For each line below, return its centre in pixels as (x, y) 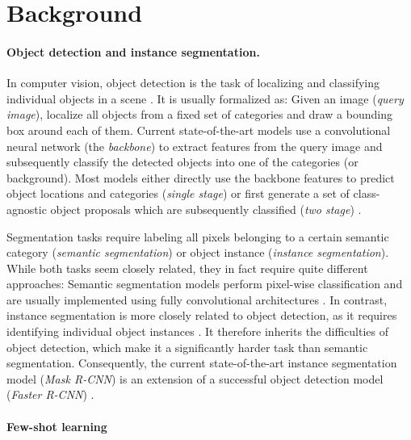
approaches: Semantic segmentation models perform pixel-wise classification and (205, 284)
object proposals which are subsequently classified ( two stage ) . (206, 209)
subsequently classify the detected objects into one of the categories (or (182, 162)
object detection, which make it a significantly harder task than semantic (187, 347)
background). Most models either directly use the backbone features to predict (201, 177)
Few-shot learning (57, 426)
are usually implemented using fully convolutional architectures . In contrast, (197, 299)
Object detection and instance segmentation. (133, 51)
